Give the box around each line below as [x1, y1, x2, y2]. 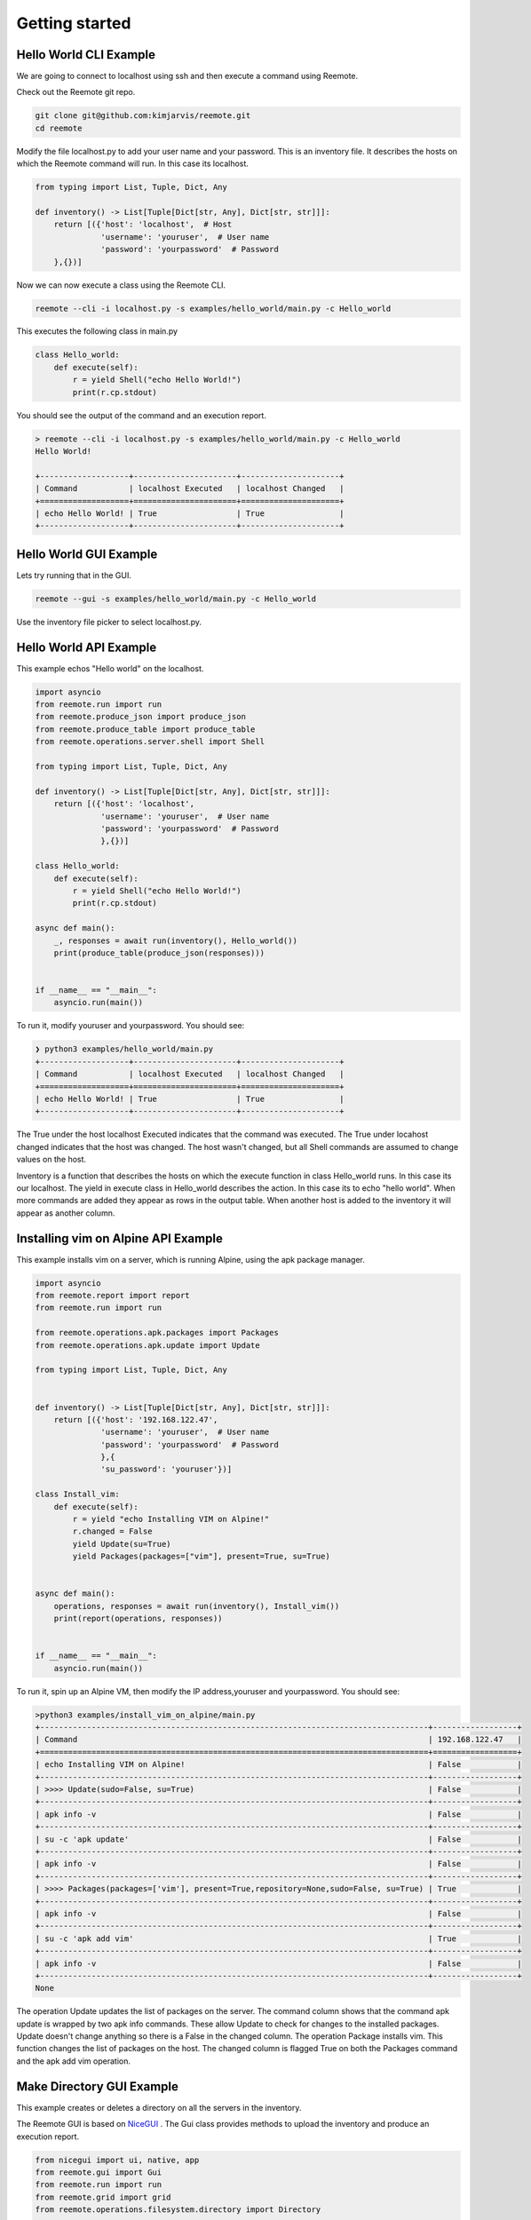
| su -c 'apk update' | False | [35, 1834, 523, 1844]
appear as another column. [16, 1208, 115, 1218]
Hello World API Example [16, 639, 157, 654]
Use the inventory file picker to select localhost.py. [16, 616, 202, 627]
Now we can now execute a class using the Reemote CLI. [16, 280, 226, 290]
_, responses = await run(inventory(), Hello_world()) [53, 935, 297, 946]
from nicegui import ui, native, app [35, 2154, 200, 2165]
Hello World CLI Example [16, 47, 155, 62]
